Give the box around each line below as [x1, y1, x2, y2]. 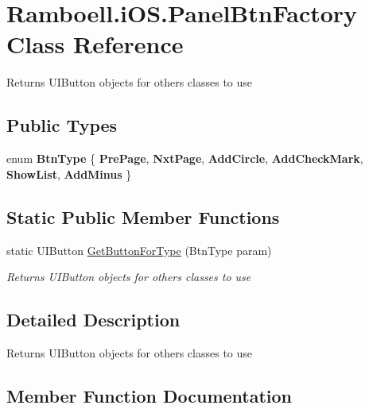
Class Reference [6, 28, 184, 60]
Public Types [6, 113, 118, 137]
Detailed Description [6, 307, 181, 332]
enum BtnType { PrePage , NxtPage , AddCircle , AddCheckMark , [6, 150, 363, 167]
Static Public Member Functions [6, 204, 280, 229]
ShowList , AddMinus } [6, 165, 132, 182]
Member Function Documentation [6, 383, 293, 407]
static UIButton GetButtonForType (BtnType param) [6, 241, 272, 258]
